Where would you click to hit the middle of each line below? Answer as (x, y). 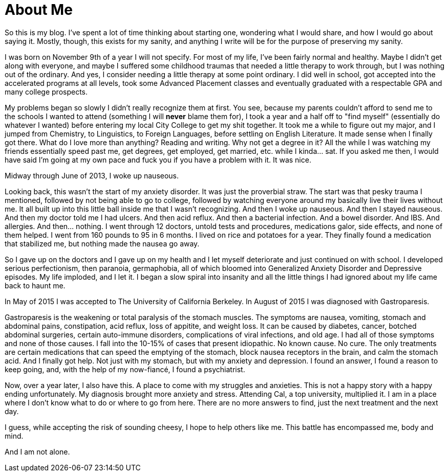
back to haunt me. (35, 285)
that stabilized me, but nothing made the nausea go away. (102, 243)
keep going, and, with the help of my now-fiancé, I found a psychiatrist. (125, 369)
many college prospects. (46, 92)
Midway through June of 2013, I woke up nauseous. (92, 175)
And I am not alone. (37, 451)
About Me (39, 10)
